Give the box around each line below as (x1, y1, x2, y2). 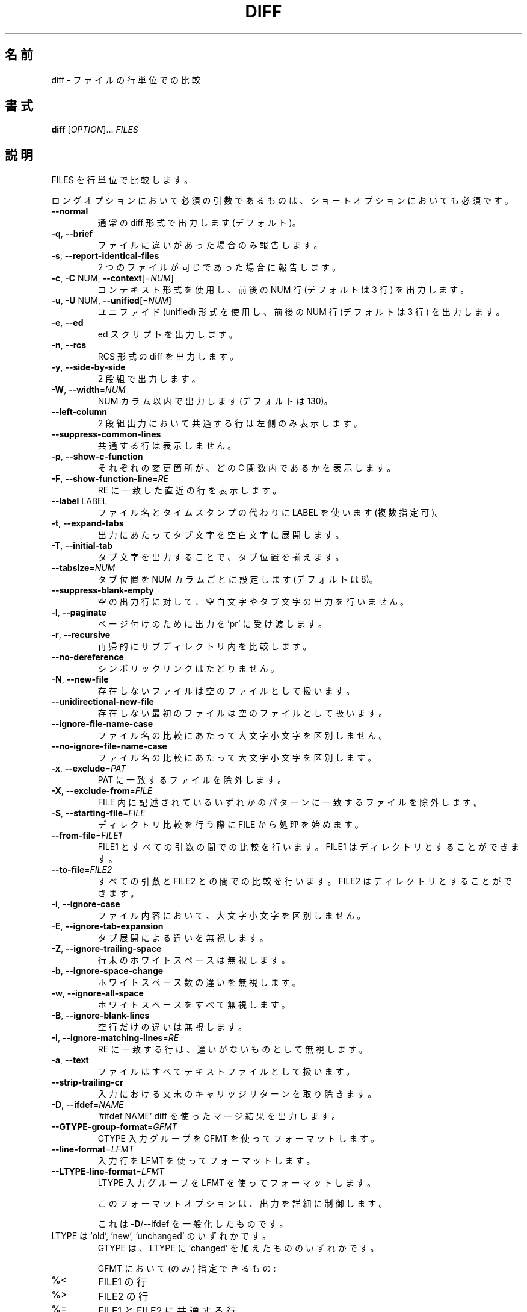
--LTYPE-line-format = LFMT (51, 1166, 164, 1177)
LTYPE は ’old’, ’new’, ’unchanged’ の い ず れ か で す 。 (51, 1231, 271, 1242)
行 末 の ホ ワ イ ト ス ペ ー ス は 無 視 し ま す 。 (97, 955, 290, 966)
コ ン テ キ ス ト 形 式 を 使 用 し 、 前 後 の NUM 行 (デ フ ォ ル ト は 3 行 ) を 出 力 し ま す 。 (97, 284, 469, 295)
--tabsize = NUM (51, 563, 116, 573)
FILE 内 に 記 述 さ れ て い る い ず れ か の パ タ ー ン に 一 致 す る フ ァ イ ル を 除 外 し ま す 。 (97, 797, 482, 808)
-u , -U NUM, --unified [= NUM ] (51, 295, 172, 306)
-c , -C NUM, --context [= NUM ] (51, 273, 174, 284)
